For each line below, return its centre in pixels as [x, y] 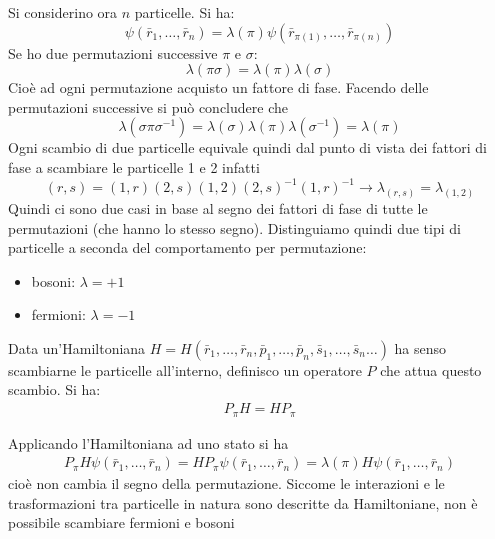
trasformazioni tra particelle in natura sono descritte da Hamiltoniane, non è [243, 502]
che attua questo [431, 369]
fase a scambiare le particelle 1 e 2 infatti [134, 166]
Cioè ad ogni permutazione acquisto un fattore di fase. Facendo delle [218, 87]
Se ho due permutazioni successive [113, 52]
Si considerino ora [63, 12]
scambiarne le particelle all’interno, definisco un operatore [185, 369]
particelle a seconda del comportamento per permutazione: [187, 247]
